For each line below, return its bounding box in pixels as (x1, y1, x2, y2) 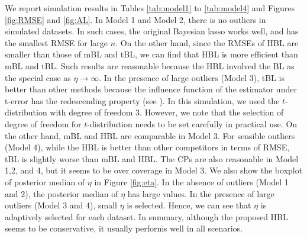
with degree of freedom (50, 106, 133, 118)
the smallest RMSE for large (5, 36, 108, 49)
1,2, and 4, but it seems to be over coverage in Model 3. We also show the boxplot (5, 164, 303, 176)
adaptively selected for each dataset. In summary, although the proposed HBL (5, 210, 288, 223)
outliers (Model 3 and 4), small (5, 199, 117, 211)
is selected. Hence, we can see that (127, 199, 251, 211)
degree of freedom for (5, 117, 82, 130)
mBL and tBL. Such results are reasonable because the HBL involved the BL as (5, 59, 295, 72)
